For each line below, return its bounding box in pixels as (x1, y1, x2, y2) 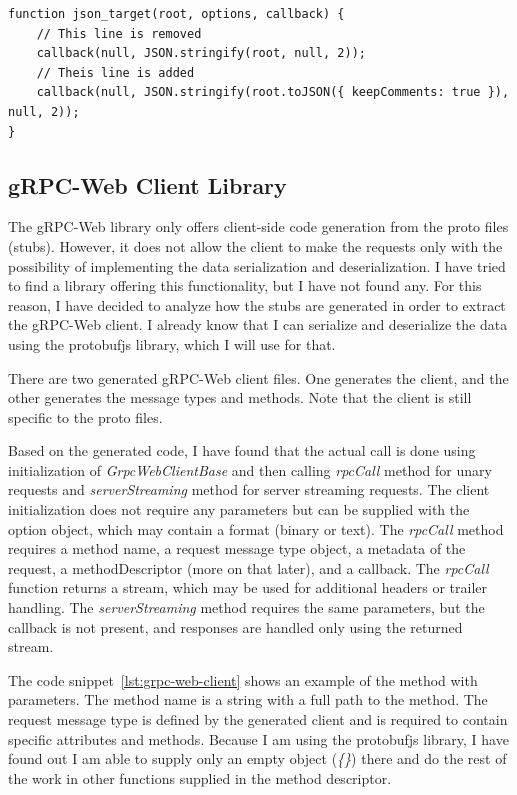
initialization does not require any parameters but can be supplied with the (8, 499, 470, 520)
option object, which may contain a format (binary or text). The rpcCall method (8, 518, 504, 539)
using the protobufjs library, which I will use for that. (8, 333, 336, 354)
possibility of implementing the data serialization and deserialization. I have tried (8, 255, 506, 276)
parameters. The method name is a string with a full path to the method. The (8, 689, 488, 710)
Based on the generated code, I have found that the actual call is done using (8, 440, 476, 461)
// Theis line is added (36, 65, 195, 80)
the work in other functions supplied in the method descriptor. (8, 767, 392, 788)
